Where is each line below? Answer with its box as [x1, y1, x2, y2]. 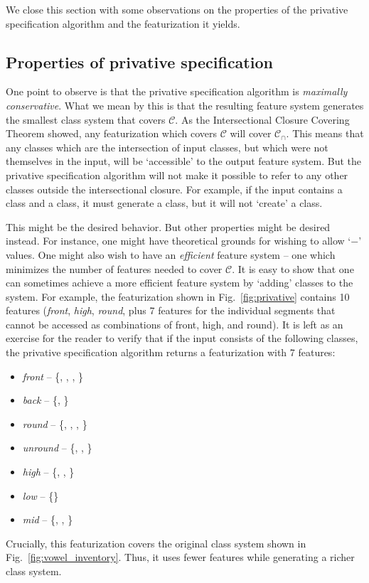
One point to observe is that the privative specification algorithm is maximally [6, 84, 348, 99]
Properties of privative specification [6, 50, 273, 73]
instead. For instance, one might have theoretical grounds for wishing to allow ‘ [6, 233, 351, 248]
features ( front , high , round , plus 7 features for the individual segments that [6, 303, 336, 318]
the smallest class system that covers [6, 112, 166, 127]
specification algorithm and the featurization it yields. [6, 16, 240, 31]
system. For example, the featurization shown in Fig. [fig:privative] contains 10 [6, 289, 350, 304]
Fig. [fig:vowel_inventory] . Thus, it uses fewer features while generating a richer [6, 550, 355, 565]
